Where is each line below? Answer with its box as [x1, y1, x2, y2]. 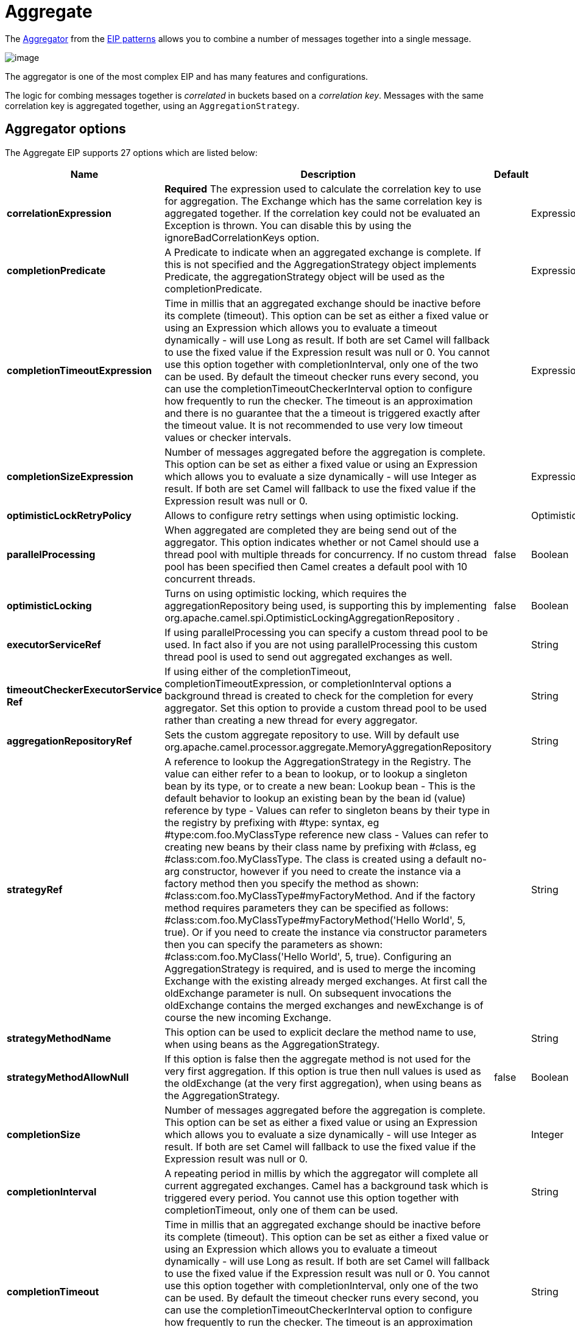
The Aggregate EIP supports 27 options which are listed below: [5, 147, 258, 158]
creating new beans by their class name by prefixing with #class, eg [164, 840, 476, 853]
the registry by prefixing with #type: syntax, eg [164, 816, 379, 829]
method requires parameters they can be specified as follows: [164, 901, 449, 914]
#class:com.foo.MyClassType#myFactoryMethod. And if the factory [164, 889, 476, 902]
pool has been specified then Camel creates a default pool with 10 [164, 560, 468, 573]
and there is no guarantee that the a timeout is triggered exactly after [164, 406, 481, 419]
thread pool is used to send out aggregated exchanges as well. [164, 650, 453, 663]
